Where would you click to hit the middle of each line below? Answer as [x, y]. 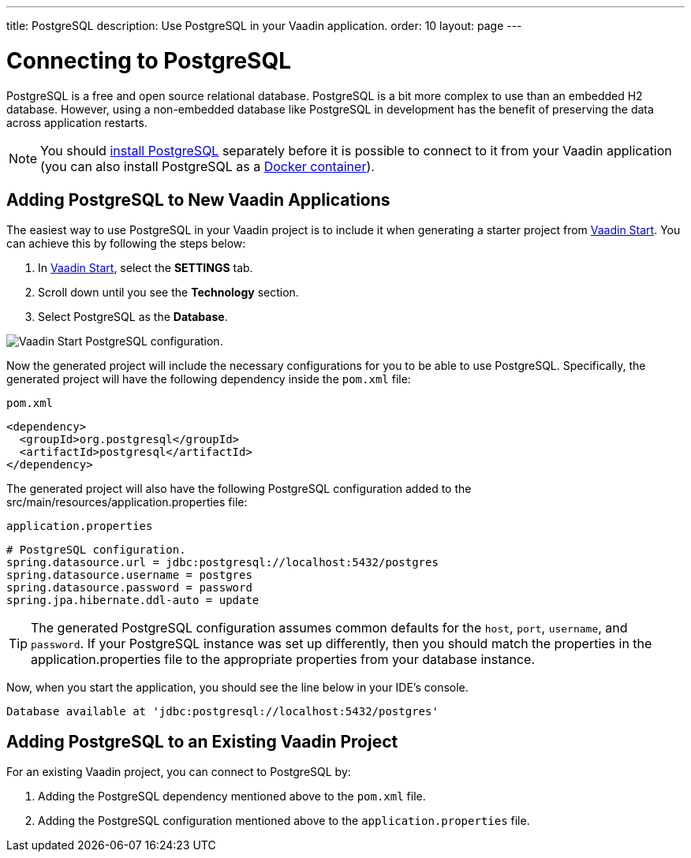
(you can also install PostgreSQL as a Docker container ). [207, 166]
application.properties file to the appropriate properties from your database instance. [283, 660]
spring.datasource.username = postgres [129, 575]
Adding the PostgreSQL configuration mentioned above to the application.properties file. [284, 821]
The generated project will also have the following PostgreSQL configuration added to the [239, 489]
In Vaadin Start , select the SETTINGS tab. [146, 268]
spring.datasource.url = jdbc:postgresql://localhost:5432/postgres [222, 563]
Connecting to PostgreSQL [149, 60]
